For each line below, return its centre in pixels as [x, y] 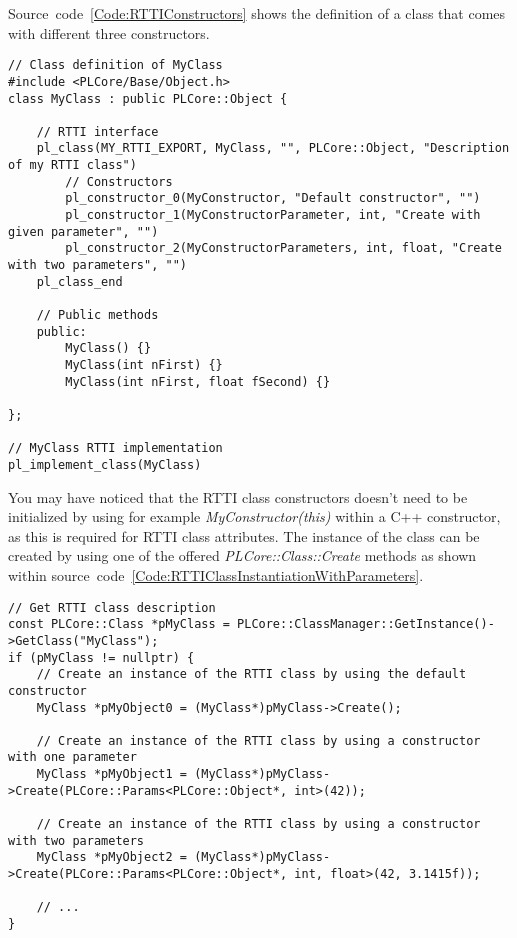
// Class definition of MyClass [115, 65]
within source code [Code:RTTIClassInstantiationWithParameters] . [216, 574]
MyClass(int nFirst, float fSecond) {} [198, 381]
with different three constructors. [109, 32]
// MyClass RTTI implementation [115, 448]
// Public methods [97, 315]
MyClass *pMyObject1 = [111, 774]
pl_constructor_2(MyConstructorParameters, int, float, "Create [283, 248]
